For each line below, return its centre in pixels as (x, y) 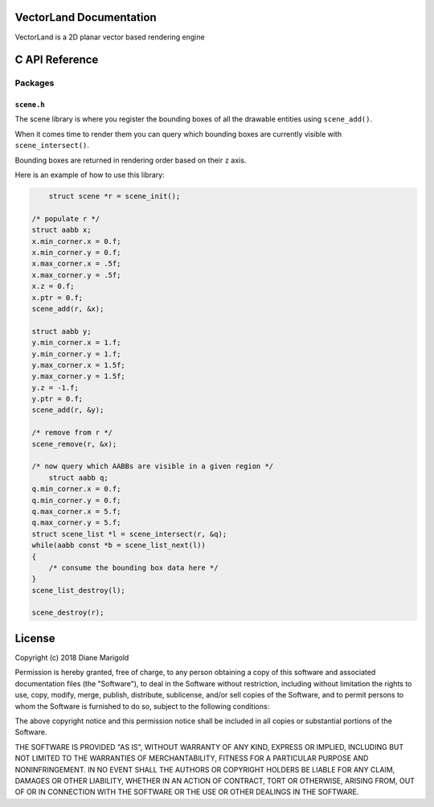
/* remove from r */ (72, 433)
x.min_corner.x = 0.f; (76, 241)
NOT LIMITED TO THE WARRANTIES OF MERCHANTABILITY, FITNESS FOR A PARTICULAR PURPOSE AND (192, 758)
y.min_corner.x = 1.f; (76, 343)
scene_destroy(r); (68, 613)
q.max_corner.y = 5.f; (76, 523)
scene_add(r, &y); (68, 410)
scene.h (30, 105)
